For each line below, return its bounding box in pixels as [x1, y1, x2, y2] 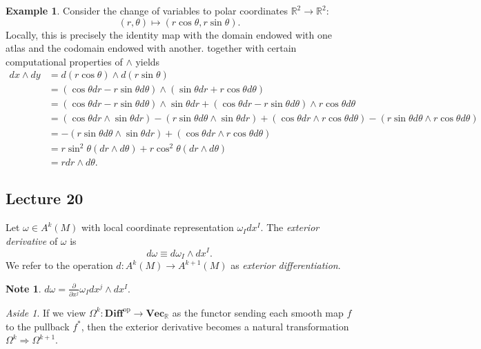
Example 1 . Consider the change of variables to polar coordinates [6, 3, 288, 17]
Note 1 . [6, 281, 41, 295]
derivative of [6, 233, 58, 248]
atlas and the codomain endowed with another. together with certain [6, 41, 297, 55]
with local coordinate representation [81, 220, 234, 235]
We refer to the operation [6, 258, 113, 272]
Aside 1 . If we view [6, 305, 86, 319]
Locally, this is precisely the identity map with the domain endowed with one [6, 27, 332, 41]
